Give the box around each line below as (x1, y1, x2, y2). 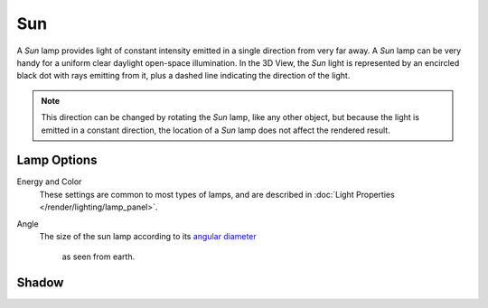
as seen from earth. (61, 251, 136, 262)
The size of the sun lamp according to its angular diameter (39, 230, 257, 241)
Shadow (16, 275, 64, 291)
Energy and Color (16, 176, 82, 187)
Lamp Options (16, 153, 98, 168)
